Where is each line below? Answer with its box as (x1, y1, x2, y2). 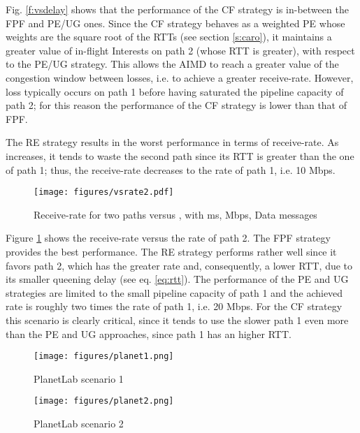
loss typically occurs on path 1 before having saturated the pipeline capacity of (6, 84, 344, 98)
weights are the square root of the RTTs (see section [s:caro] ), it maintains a (6, 29, 332, 44)
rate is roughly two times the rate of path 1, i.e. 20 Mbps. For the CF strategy (6, 299, 343, 314)
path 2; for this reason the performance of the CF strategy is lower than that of (6, 98, 347, 112)
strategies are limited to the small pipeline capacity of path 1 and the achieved (6, 285, 343, 300)
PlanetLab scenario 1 (34, 371, 124, 386)
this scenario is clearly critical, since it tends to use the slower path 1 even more (6, 312, 349, 327)
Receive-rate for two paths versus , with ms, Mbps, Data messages (34, 207, 317, 221)
